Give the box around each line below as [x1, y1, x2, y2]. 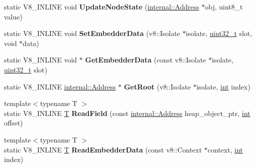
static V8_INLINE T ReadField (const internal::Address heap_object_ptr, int [4, 107, 250, 118]
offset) [4, 117, 23, 128]
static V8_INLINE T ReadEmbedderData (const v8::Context [4, 144, 202, 154]
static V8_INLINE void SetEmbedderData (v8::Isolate [4, 28, 180, 38]
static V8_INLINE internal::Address [4, 81, 116, 91]
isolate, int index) [196, 81, 250, 91]
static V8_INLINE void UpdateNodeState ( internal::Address [4, 1, 199, 11]
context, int [207, 144, 243, 154]
